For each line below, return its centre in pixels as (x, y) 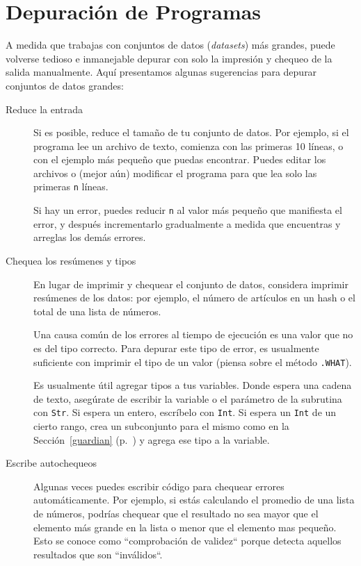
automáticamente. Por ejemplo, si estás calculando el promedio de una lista (194, 500)
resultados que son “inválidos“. (98, 554)
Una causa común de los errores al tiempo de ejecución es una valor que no (193, 334)
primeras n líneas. (71, 186)
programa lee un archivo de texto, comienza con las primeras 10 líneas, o (188, 145)
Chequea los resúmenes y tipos (71, 260)
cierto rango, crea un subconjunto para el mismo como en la (161, 426)
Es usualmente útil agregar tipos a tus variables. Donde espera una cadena (193, 385)
